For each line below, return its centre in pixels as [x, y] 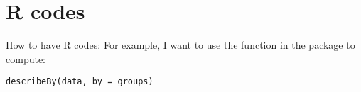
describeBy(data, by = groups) [80, 82]
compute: [26, 58]
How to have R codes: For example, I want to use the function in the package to [180, 45]
